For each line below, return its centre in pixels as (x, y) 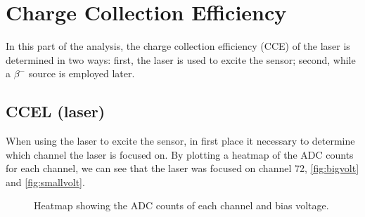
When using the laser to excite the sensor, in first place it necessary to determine (180, 141)
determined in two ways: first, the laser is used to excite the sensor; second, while (181, 59)
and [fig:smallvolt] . (45, 182)
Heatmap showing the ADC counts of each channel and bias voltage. (181, 205)
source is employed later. (82, 73)
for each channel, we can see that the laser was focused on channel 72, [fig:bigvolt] (182, 168)
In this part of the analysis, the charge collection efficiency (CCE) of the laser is (178, 46)
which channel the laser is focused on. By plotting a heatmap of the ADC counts (180, 154)
